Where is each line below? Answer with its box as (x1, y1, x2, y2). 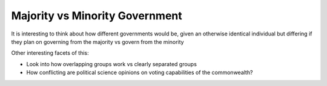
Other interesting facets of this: (11, 49, 89, 57)
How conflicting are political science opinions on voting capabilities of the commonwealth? (26, 69, 253, 76)
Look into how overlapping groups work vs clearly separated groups (26, 60, 197, 67)
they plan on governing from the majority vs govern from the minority (11, 38, 184, 45)
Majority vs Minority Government (11, 9, 183, 22)
